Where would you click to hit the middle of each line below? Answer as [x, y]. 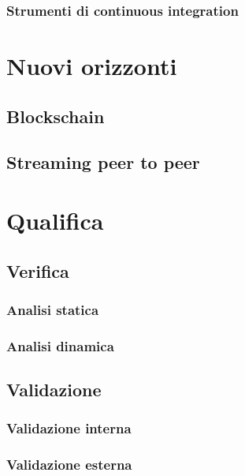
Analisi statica [53, 309]
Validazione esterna [69, 465]
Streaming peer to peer [103, 162]
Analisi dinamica [60, 345]
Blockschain [56, 116]
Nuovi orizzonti [92, 66]
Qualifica [55, 220]
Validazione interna [69, 428]
